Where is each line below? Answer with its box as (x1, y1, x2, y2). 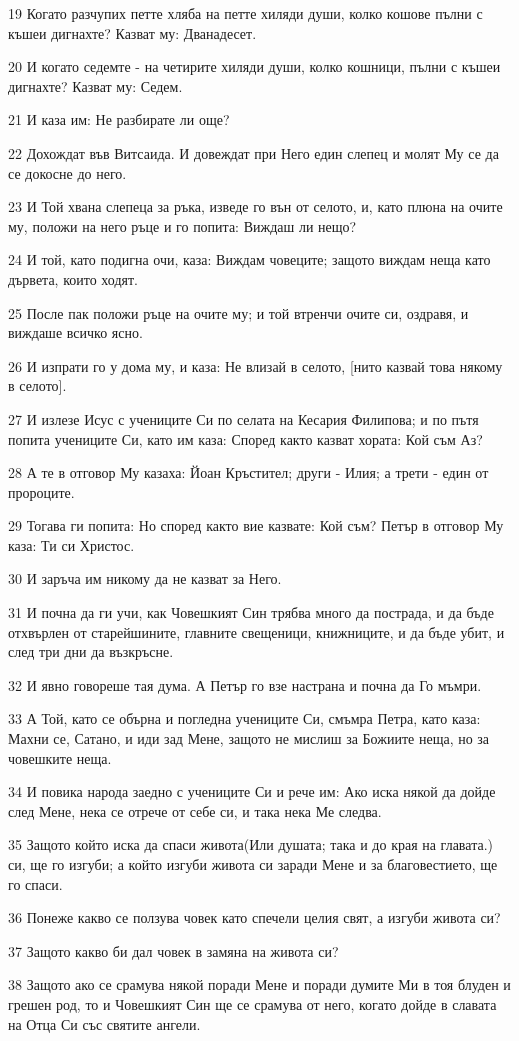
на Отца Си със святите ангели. (8, 1013, 201, 1034)
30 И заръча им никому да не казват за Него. (8, 568, 282, 589)
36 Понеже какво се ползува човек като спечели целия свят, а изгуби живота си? (8, 907, 501, 928)
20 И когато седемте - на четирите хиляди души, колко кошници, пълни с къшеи (8, 56, 501, 77)
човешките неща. (8, 747, 112, 768)
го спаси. (8, 873, 63, 894)
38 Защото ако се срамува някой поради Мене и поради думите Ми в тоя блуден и (8, 974, 511, 995)
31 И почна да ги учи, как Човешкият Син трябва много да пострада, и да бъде (8, 602, 494, 623)
